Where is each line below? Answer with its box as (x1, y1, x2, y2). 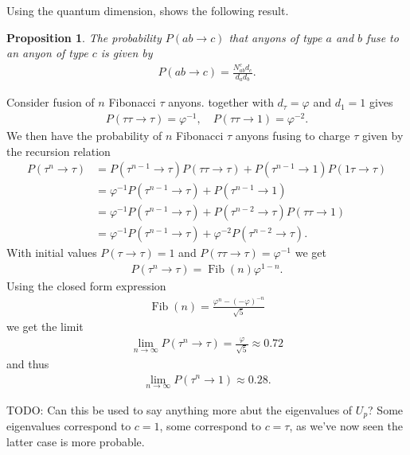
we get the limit (6, 318, 84, 335)
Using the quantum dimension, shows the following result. (6, 2, 289, 18)
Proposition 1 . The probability (6, 29, 162, 45)
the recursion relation (6, 142, 111, 159)
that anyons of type (228, 29, 322, 45)
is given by (100, 45, 153, 61)
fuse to (366, 29, 399, 45)
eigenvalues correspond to (6, 418, 131, 434)
